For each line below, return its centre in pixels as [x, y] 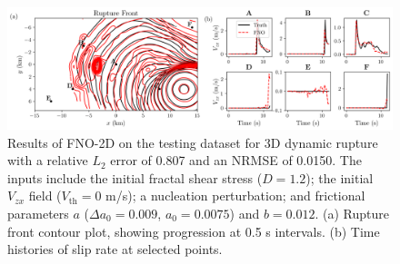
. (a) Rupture [352, 213]
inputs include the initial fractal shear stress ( [135, 177]
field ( [45, 196]
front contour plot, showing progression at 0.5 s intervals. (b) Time [194, 231]
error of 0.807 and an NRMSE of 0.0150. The [236, 160]
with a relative [48, 160]
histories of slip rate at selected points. [115, 249]
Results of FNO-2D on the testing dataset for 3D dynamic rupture [193, 142]
